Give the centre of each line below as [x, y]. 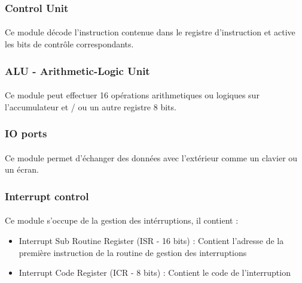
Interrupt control [47, 196]
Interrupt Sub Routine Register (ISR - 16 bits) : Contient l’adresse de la [151, 240]
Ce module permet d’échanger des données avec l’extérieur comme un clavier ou [151, 157]
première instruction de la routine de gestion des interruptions [133, 252]
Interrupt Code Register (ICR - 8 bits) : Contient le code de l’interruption [155, 273]
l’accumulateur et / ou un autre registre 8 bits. [91, 106]
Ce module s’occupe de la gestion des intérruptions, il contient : [122, 220]
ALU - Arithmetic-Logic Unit [77, 70]
